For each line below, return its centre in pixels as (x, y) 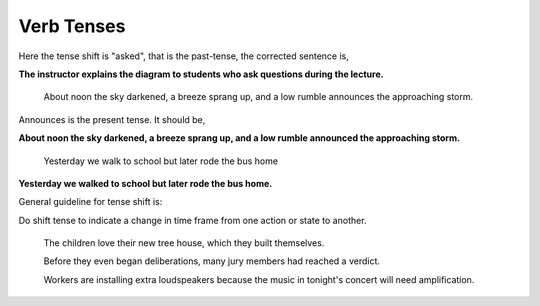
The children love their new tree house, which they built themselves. (184, 243)
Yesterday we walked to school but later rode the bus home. (145, 183)
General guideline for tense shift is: (90, 202)
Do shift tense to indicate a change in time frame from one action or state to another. (192, 220)
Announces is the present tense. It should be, (112, 119)
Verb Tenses (72, 26)
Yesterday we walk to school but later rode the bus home (161, 161)
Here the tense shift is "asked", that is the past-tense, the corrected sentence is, (184, 56)
